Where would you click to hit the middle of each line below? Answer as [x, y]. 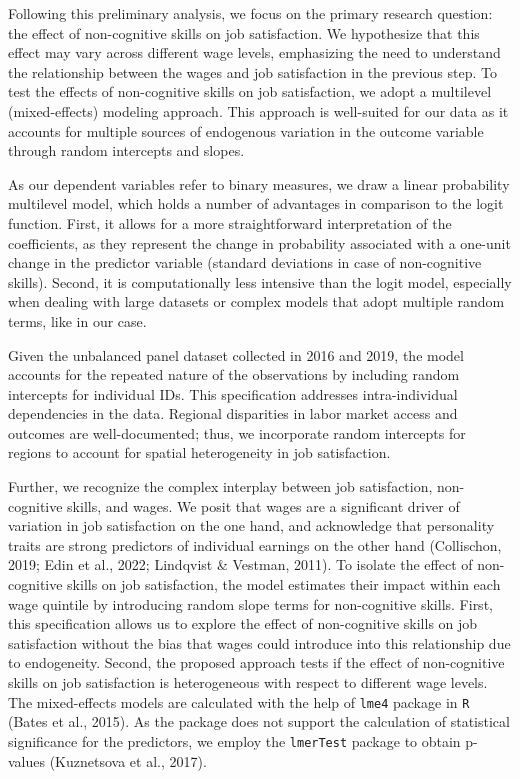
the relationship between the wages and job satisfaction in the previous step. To [252, 71]
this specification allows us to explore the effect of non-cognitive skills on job [243, 623]
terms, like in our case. [77, 320]
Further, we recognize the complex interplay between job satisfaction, [220, 486]
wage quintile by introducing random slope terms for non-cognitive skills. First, [250, 603]
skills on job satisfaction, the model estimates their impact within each [284, 584]
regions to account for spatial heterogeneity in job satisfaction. [199, 452]
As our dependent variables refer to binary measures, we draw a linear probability [259, 183]
